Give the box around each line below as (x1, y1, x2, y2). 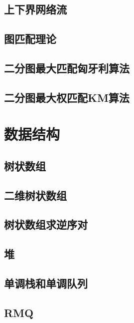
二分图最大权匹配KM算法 (4, 89, 130, 105)
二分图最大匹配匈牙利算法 (4, 60, 130, 75)
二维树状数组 (4, 187, 67, 203)
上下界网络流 (4, 1, 67, 17)
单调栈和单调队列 (4, 276, 88, 291)
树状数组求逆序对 (4, 217, 88, 232)
